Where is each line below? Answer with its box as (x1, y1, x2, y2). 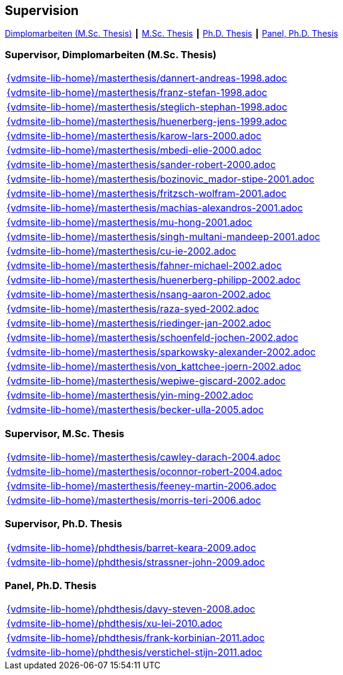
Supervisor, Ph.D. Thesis (5, 518, 122, 530)
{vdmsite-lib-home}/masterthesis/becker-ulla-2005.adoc (7, 404, 264, 416)
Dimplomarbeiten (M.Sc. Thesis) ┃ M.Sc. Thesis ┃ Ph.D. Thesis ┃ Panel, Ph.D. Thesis (5, 28, 338, 39)
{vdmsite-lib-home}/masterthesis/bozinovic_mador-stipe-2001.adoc (7, 173, 315, 186)
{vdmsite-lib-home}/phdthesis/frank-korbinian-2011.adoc (7, 632, 265, 644)
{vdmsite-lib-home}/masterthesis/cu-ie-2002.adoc (7, 245, 236, 258)
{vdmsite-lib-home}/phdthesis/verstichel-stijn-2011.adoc (7, 646, 263, 659)
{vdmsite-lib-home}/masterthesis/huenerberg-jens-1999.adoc (7, 115, 287, 128)
